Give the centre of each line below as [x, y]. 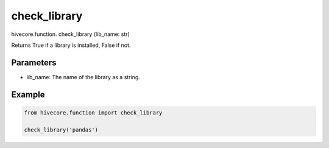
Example [28, 94]
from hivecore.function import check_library [93, 112]
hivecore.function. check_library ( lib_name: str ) [71, 34]
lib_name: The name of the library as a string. [83, 77]
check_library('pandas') [61, 130]
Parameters [34, 62]
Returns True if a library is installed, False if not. [71, 45]
